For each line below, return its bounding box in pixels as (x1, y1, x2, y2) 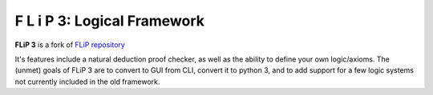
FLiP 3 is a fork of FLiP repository (14, 40, 126, 49)
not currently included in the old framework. (14, 77, 160, 86)
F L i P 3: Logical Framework (14, 12, 204, 30)
